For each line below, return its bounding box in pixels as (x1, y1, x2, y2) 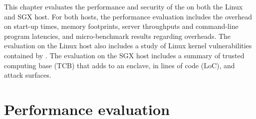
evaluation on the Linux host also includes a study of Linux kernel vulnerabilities (4, 40, 252, 51)
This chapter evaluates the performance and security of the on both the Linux (4, 1, 243, 11)
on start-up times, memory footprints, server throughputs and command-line (4, 21, 239, 31)
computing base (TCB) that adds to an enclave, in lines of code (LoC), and (4, 60, 235, 70)
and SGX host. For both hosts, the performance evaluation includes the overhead (4, 11, 253, 21)
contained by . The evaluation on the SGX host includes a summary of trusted (4, 50, 245, 60)
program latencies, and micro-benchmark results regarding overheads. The (4, 30, 231, 41)
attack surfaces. (4, 70, 51, 80)
